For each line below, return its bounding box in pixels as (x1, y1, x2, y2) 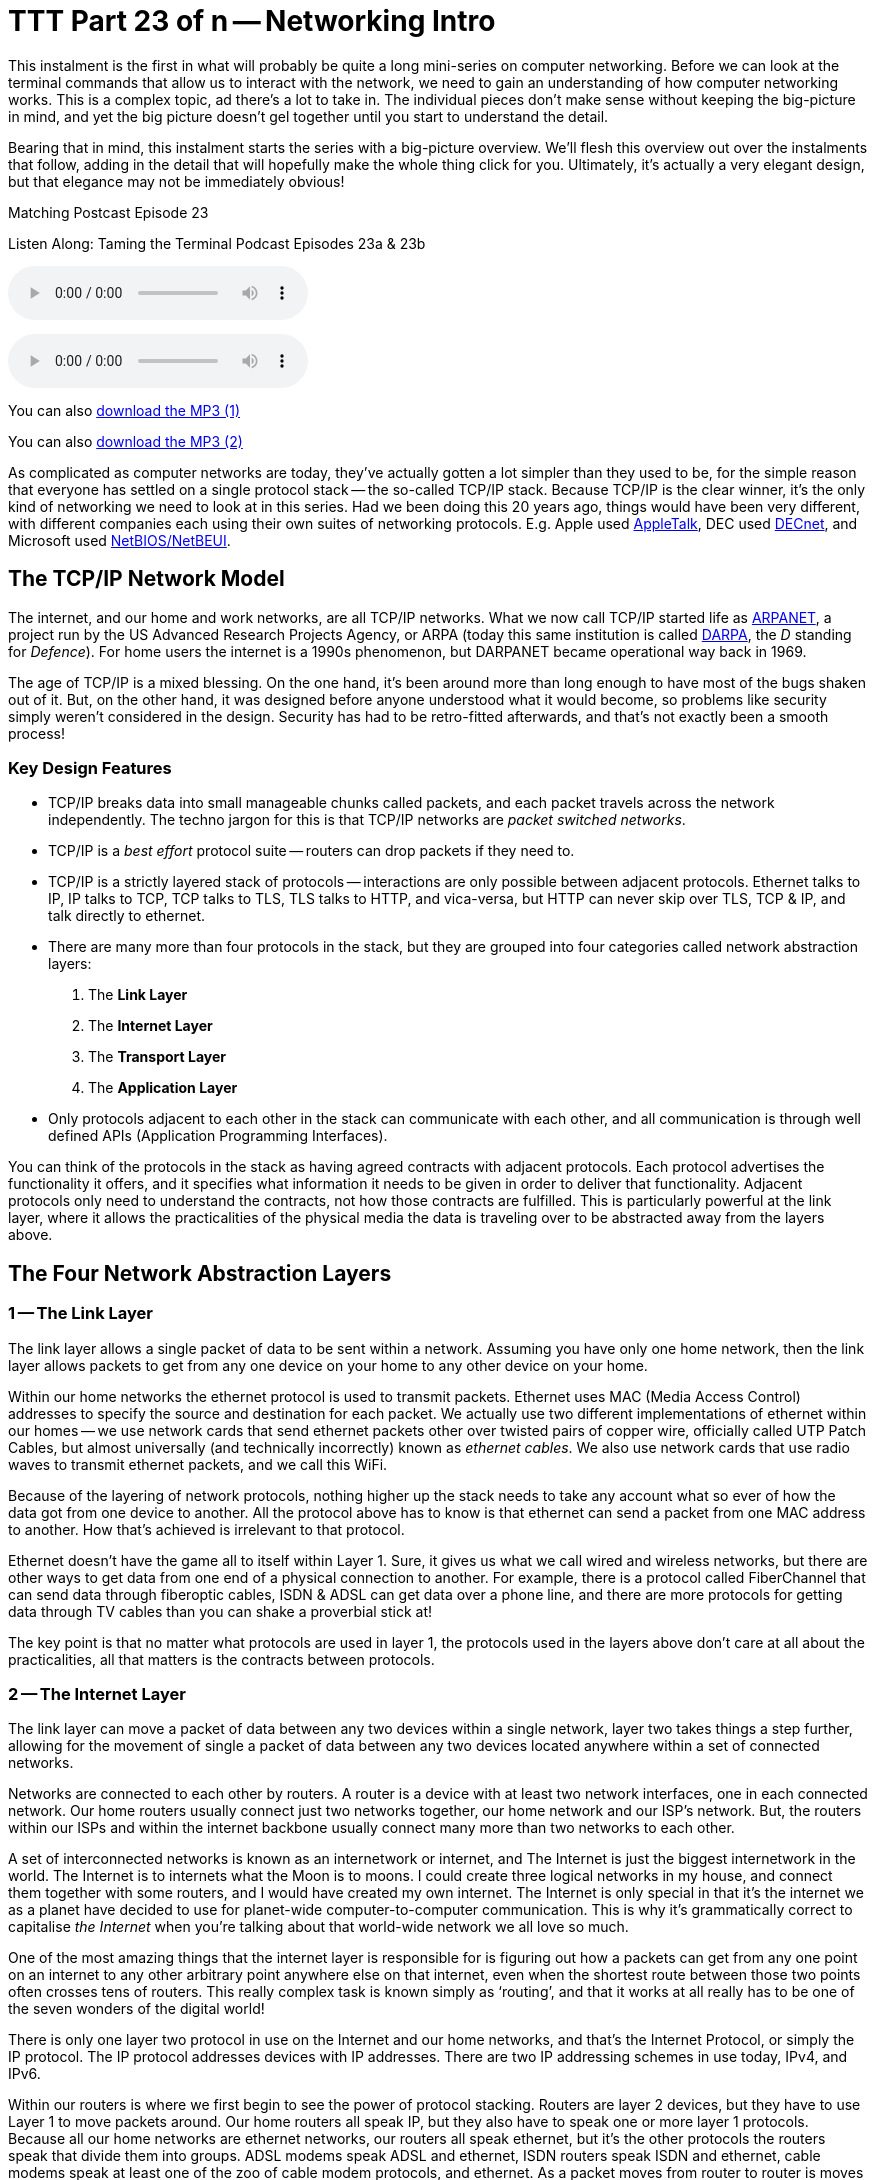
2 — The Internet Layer (8, 1683, 186, 1704)
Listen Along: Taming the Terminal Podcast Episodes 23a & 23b (8, 234, 426, 252)
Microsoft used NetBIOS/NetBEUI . (8, 531, 231, 549)
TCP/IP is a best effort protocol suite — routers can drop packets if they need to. (48, 842, 575, 860)
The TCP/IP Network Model (8, 566, 285, 592)
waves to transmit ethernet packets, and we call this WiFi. (8, 1455, 388, 1473)
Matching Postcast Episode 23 (8, 203, 209, 221)
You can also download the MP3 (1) (8, 401, 240, 419)
